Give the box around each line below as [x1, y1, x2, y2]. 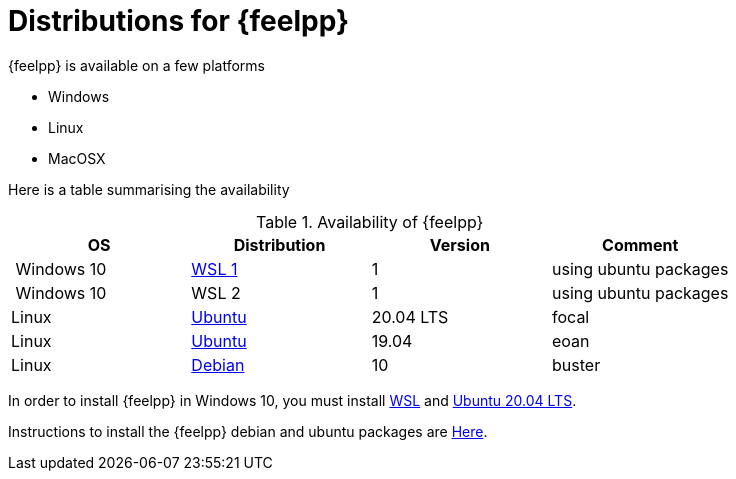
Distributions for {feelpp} [8, 4, 350, 38]
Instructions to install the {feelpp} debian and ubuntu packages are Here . [8, 422, 488, 440]
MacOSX [48, 149, 106, 167]
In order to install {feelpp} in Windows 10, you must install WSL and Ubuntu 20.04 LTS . [8, 391, 577, 409]
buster [552, 354, 601, 375]
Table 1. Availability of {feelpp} [256, 211, 484, 232]
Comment [602, 234, 679, 255]
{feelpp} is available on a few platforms [8, 56, 265, 74]
